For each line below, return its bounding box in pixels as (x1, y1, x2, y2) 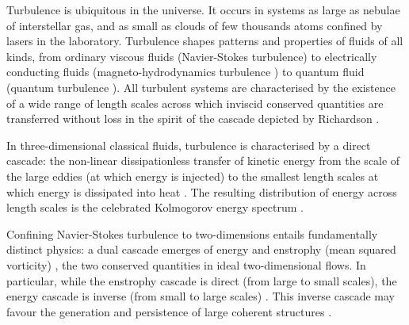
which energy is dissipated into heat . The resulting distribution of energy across (6, 183, 397, 200)
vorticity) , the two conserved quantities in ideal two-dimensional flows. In (6, 256, 366, 273)
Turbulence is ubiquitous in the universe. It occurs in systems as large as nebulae (6, 2, 400, 17)
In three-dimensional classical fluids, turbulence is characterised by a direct (6, 136, 371, 153)
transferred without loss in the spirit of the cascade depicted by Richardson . (6, 110, 380, 127)
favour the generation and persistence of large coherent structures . (6, 303, 332, 319)
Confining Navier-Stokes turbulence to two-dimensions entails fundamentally (6, 225, 378, 242)
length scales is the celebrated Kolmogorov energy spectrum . (6, 199, 304, 216)
